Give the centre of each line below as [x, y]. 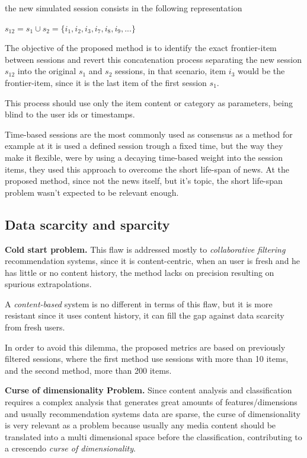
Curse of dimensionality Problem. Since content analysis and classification [148, 390]
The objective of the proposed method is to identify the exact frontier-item [141, 48]
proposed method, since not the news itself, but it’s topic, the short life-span [144, 181]
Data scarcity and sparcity [87, 224]
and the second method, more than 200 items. [88, 370]
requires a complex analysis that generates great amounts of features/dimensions [151, 402]
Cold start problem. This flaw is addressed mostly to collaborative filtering [145, 249]
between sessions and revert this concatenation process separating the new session [153, 59]
